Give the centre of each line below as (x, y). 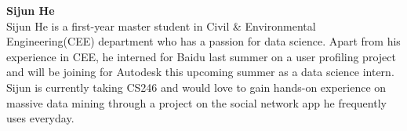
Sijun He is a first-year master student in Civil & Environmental (161, 25)
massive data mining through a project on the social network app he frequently (196, 102)
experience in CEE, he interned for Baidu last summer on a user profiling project (201, 56)
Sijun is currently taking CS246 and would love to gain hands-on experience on (196, 87)
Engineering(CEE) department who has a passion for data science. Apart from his (203, 41)
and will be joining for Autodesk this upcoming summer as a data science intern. (200, 72)
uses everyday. (40, 118)
